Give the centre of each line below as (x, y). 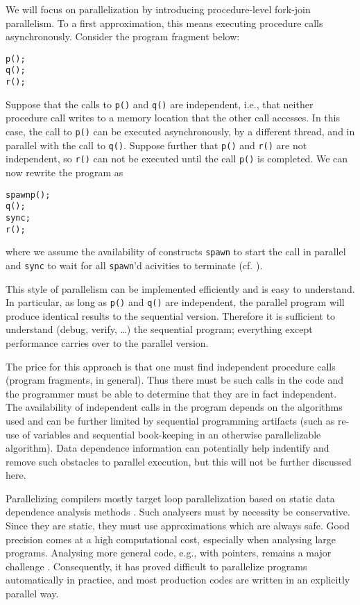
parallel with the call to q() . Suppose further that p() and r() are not (156, 145)
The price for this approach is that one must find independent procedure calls (171, 366)
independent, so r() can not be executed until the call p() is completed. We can (177, 159)
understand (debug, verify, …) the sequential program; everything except (159, 329)
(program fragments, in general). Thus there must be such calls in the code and (175, 380)
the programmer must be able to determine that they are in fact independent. (171, 393)
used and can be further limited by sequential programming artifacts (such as (170, 420)
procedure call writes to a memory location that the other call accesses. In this (173, 118)
